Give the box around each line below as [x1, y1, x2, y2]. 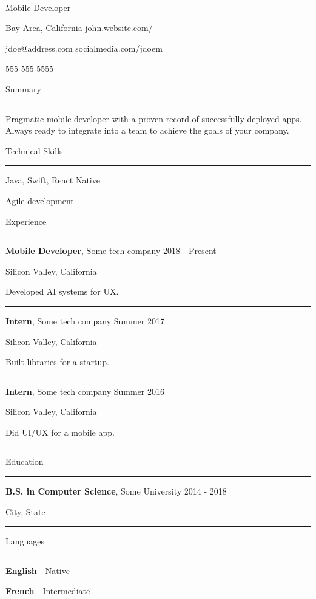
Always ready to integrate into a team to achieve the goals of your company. [5, 124, 289, 137]
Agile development [5, 194, 74, 207]
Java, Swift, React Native [5, 174, 100, 187]
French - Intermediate [5, 584, 90, 597]
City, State [5, 505, 45, 518]
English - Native [5, 564, 70, 577]
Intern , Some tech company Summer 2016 [5, 385, 165, 397]
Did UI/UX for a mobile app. [5, 425, 115, 438]
